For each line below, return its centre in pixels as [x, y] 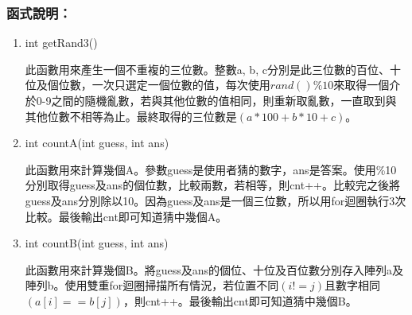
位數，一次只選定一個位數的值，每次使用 [164, 85]
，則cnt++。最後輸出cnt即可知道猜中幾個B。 [240, 300]
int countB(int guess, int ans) [97, 243]
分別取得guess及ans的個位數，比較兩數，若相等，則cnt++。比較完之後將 [212, 185]
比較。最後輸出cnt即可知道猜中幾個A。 [126, 216]
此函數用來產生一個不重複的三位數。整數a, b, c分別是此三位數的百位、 [207, 69]
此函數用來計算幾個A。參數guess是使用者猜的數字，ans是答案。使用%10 [211, 169]
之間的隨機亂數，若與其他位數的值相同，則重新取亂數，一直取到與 [224, 100]
